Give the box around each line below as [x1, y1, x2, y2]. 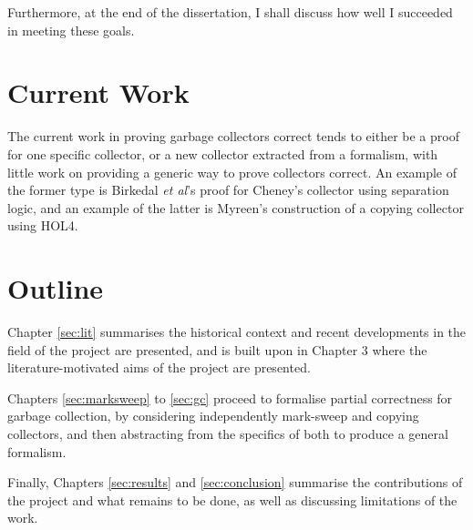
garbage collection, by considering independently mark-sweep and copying [7, 406, 419, 425]
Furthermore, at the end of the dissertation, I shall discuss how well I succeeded [7, 3, 453, 21]
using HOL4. [7, 216, 78, 235]
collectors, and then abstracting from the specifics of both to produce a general [7, 423, 448, 443]
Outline [7, 270, 104, 307]
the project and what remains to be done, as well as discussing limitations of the [7, 490, 458, 509]
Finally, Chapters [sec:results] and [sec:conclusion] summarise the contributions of [7, 473, 463, 492]
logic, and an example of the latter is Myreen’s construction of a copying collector [7, 198, 464, 217]
